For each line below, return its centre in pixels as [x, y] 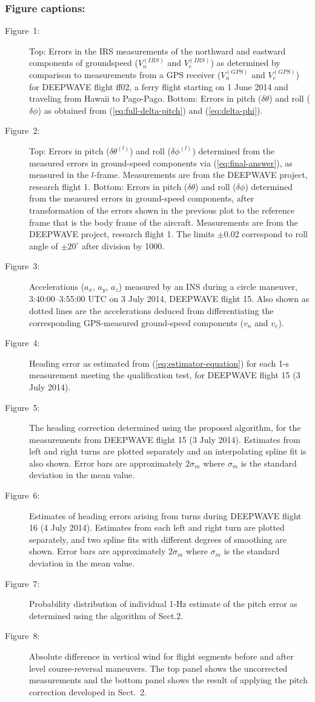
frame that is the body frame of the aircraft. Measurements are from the [164, 222]
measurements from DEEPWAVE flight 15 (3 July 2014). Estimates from [165, 439]
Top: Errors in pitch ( [69, 150]
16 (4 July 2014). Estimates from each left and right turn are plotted [157, 527]
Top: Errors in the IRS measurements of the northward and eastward [157, 51]
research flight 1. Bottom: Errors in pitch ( [108, 186]
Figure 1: [22, 31]
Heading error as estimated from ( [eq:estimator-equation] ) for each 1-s [159, 363]
